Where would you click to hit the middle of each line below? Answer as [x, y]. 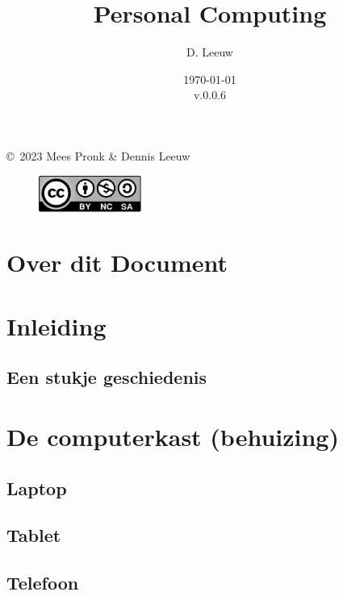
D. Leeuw [210, 52]
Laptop [37, 488]
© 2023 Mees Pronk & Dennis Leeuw [98, 155]
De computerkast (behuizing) [173, 437]
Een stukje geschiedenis [107, 377]
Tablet [34, 535]
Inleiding [56, 325]
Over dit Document [117, 263]
